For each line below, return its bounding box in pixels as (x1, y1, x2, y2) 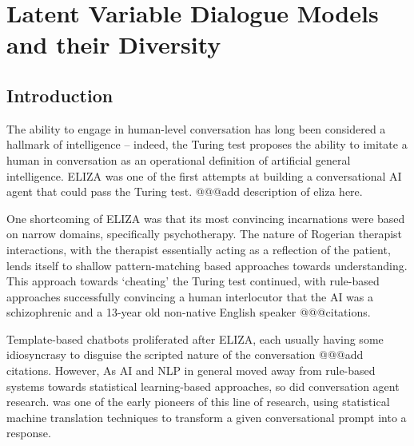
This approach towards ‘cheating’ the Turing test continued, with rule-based (6, 273, 380, 289)
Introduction (6, 82, 113, 107)
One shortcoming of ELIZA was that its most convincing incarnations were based (6, 209, 405, 226)
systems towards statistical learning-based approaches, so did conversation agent (6, 377, 400, 394)
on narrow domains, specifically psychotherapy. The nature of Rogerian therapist (6, 225, 403, 242)
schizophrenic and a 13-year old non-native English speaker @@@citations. (6, 304, 371, 321)
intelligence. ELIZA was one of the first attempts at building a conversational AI (6, 167, 402, 184)
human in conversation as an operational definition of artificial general (6, 151, 351, 168)
